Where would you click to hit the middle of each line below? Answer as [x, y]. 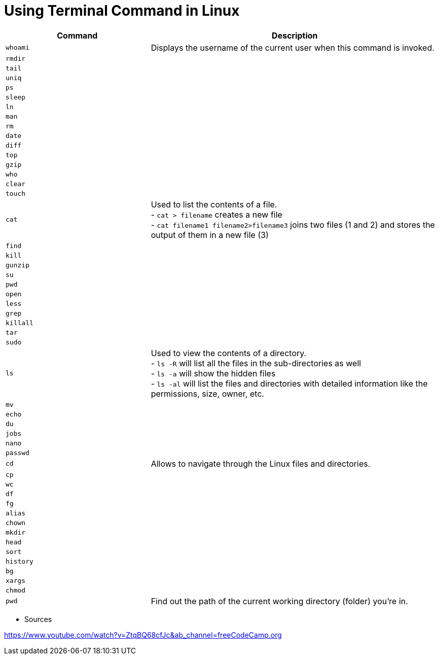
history [20, 561]
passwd [17, 453]
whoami [17, 48]
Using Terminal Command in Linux [122, 11]
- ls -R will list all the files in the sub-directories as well [256, 363]
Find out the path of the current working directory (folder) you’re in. [279, 601]
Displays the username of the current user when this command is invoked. [292, 47]
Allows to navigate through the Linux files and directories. [261, 463]
